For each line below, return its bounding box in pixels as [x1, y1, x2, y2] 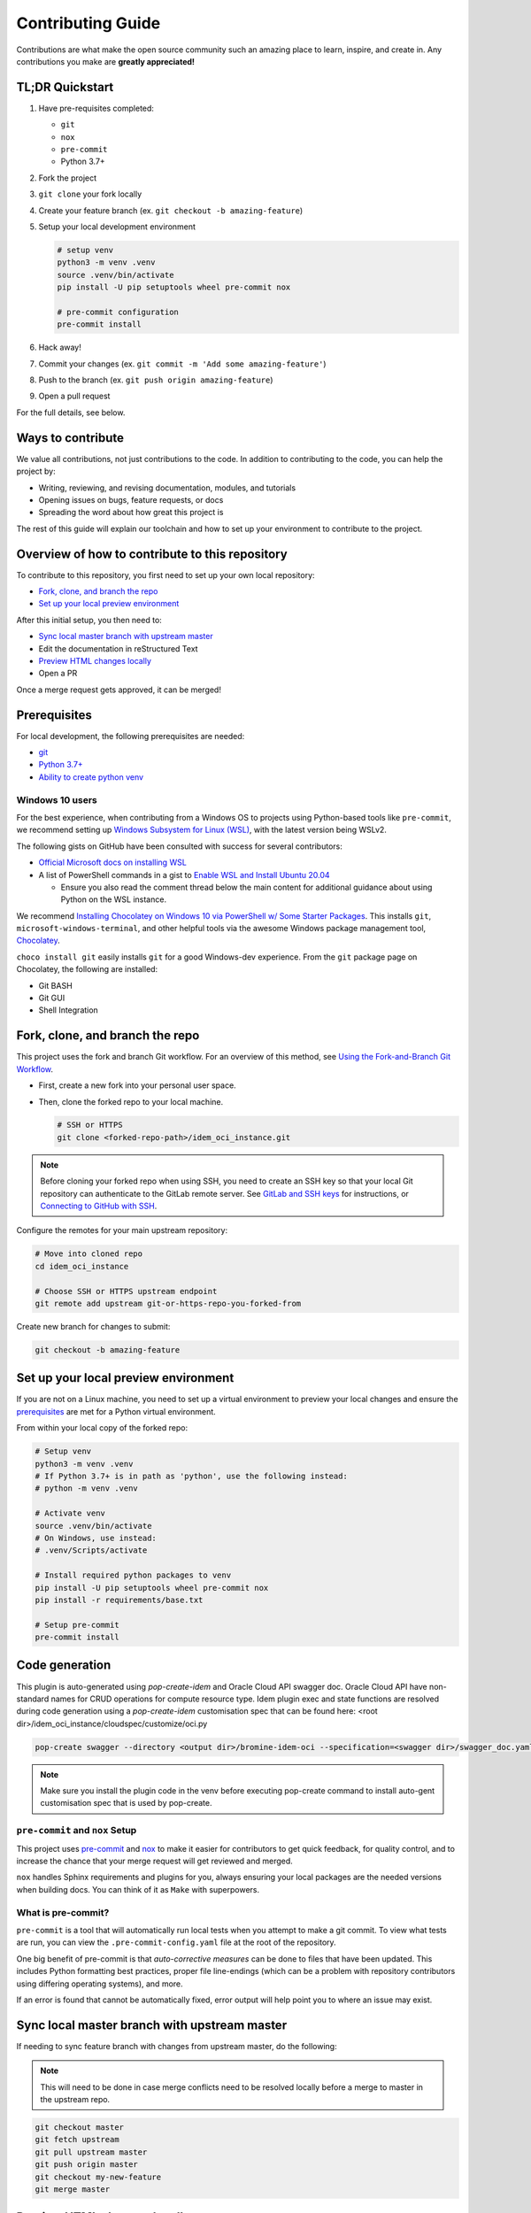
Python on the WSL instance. [60, 894, 167, 905]
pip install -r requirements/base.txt [35, 1594, 204, 1605]
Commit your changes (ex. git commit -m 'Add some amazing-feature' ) [38, 359, 327, 369]
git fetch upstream [35, 2134, 119, 2145]
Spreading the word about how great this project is [38, 507, 224, 518]
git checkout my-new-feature [35, 2171, 162, 2182]
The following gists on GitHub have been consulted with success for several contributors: [16, 841, 342, 852]
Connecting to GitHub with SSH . [40, 1200, 158, 1212]
